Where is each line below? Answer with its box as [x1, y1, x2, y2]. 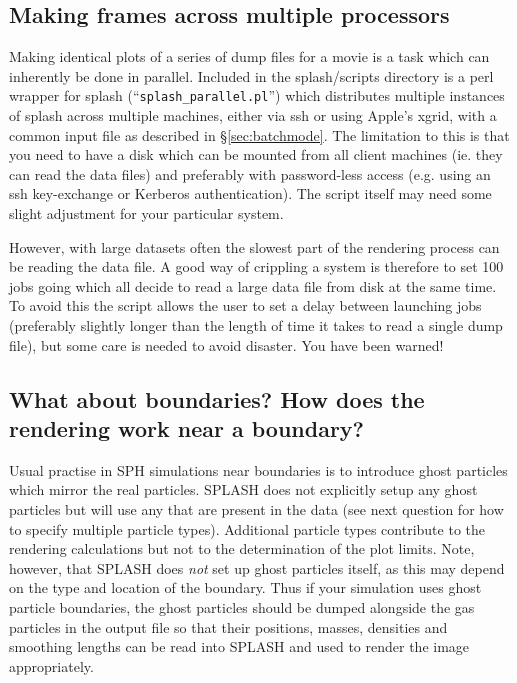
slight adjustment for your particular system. [9, 203, 284, 224]
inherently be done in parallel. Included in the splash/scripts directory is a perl [9, 65, 494, 86]
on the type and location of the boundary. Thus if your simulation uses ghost [9, 577, 482, 598]
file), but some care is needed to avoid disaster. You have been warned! [9, 334, 444, 355]
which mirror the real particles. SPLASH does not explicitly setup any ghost [9, 479, 478, 500]
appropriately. [9, 655, 94, 676]
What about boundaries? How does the [9, 383, 425, 414]
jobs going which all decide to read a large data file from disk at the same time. [9, 275, 497, 296]
